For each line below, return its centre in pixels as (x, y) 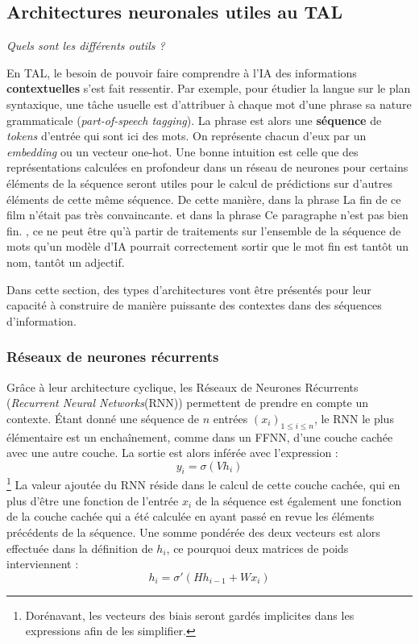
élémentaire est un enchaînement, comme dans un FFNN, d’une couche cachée (200, 436)
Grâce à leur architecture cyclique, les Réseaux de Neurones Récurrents (183, 386)
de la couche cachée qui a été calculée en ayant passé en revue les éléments (191, 516)
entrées (230, 418)
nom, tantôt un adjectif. (66, 262)
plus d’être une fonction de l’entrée (93, 500)
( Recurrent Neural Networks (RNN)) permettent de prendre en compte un (188, 403)
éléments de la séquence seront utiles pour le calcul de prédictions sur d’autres (200, 183)
